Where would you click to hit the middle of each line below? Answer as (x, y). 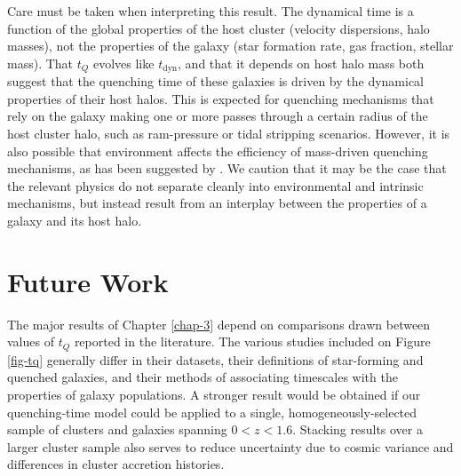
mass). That (40, 63)
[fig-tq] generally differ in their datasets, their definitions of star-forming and (215, 359)
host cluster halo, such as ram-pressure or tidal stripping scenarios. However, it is (229, 134)
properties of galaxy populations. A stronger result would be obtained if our (214, 394)
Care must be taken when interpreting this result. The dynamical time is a (211, 11)
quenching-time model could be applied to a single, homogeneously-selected (212, 412)
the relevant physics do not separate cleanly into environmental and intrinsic (215, 185)
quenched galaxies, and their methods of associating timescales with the (203, 377)
